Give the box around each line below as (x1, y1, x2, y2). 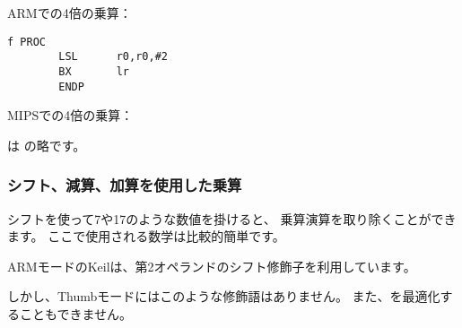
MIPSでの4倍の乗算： (7, 106, 134, 125)
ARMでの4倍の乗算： (7, 4, 132, 22)
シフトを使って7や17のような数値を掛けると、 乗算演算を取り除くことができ (7, 209, 457, 228)
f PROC (7, 35, 46, 48)
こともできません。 (19, 305, 133, 323)
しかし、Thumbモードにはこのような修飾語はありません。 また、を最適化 (7, 287, 440, 306)
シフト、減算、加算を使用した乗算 (7, 174, 242, 196)
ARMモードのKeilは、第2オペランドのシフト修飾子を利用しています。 (7, 256, 416, 275)
